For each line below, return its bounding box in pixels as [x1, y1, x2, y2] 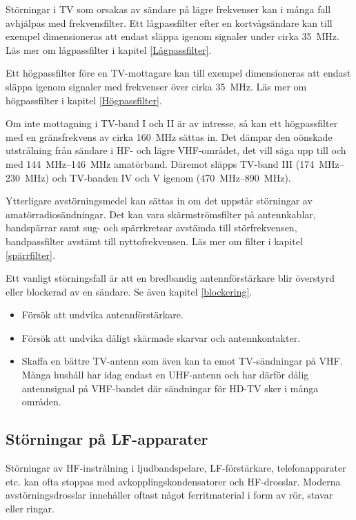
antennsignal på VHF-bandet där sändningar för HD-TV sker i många [21, 381, 319, 395]
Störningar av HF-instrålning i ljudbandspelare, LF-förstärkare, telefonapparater [6, 461, 346, 475]
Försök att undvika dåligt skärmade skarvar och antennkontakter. [21, 330, 301, 345]
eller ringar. [6, 501, 55, 515]
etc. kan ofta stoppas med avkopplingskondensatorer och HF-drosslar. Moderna [6, 474, 341, 488]
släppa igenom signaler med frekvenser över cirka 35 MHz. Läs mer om [6, 79, 307, 93]
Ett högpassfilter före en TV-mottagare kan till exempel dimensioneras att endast [6, 66, 351, 80]
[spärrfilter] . [6, 247, 55, 262]
